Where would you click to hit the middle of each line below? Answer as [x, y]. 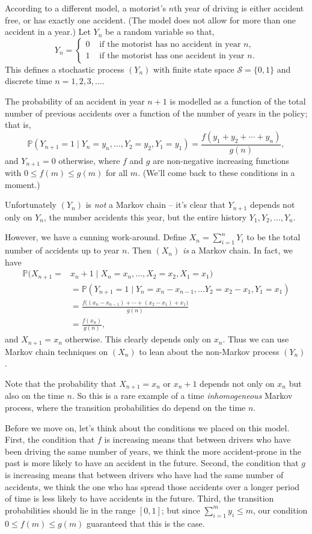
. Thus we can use [256, 339]
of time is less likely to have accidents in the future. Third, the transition [139, 498]
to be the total [274, 237]
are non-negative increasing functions [221, 160]
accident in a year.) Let [48, 32]
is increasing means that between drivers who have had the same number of [144, 475]
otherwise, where [89, 160]
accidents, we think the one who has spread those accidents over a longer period [152, 486]
